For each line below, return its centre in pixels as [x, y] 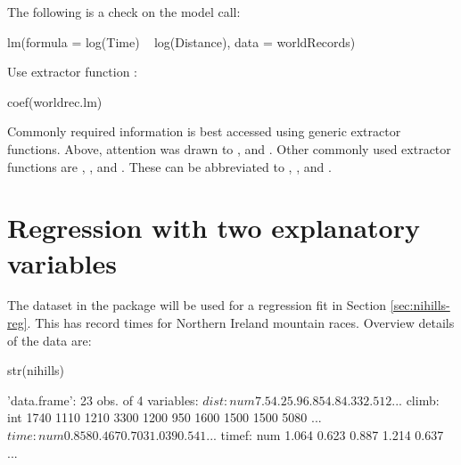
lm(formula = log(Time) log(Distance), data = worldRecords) [181, 41]
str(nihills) [36, 370]
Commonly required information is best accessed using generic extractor [204, 131]
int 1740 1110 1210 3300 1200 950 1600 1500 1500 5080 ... [165, 417]
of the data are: [49, 340]
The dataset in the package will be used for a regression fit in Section [197, 305]
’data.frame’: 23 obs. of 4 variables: [103, 400]
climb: [423, 400]
